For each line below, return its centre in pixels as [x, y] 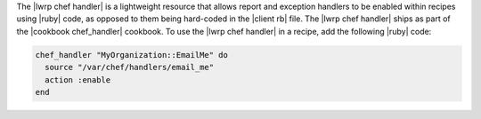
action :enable [78, 79]
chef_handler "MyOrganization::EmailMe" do [132, 55]
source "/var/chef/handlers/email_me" [129, 67]
